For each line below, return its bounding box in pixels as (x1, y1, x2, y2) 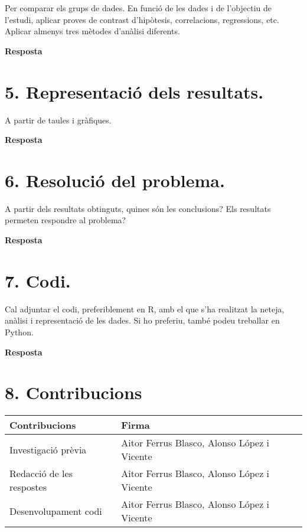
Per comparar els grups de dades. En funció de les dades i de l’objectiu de (5, 2, 272, 14)
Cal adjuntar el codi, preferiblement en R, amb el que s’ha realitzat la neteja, (5, 302, 285, 315)
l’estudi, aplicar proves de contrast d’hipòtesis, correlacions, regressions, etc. (5, 13, 279, 25)
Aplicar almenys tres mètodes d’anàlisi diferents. (5, 25, 180, 37)
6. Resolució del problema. (5, 168, 225, 192)
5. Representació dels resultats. (5, 79, 264, 103)
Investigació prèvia (9, 442, 87, 456)
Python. (5, 325, 34, 338)
